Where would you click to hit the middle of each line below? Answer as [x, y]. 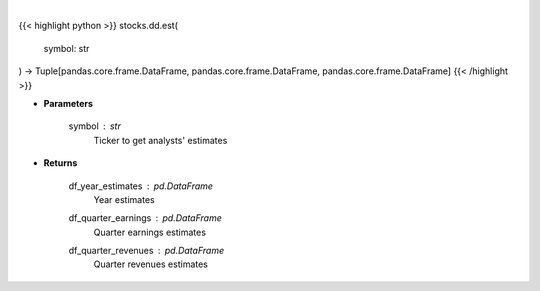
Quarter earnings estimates [150, 232]
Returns [60, 163]
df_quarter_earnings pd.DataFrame [145, 218]
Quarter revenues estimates [151, 264]
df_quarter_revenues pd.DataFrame [146, 251]
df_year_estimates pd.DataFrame [141, 186]
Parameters [68, 103]
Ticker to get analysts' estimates [160, 140]
